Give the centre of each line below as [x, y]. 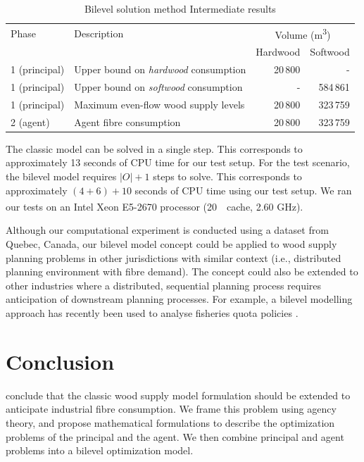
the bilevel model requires [61, 176]
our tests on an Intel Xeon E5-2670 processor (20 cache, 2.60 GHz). [155, 206]
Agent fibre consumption [127, 121]
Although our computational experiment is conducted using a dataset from [167, 230]
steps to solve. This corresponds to [227, 176]
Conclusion [60, 361]
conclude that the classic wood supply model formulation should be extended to [178, 395]
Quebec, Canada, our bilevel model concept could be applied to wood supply [171, 244]
